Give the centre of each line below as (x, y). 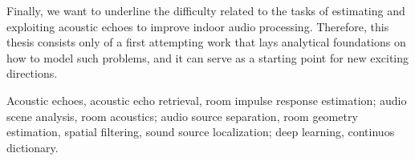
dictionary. (33, 147)
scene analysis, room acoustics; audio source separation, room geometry (182, 116)
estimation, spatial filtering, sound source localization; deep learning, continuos (201, 132)
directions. (32, 73)
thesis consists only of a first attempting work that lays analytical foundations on (206, 42)
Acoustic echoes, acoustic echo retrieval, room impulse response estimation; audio (207, 100)
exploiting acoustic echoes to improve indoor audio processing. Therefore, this (198, 26)
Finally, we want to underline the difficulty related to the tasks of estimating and (206, 10)
